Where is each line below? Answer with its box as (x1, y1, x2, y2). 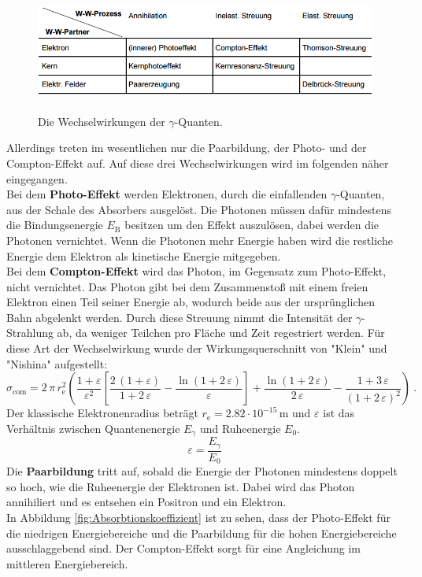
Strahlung (6, 324, 54, 341)
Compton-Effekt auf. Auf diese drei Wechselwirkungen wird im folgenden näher (6, 154, 389, 171)
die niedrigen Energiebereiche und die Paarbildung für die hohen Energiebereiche (6, 524, 397, 541)
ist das (323, 405, 355, 421)
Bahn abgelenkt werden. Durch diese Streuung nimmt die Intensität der (6, 309, 353, 325)
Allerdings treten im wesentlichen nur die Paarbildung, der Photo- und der (6, 139, 367, 156)
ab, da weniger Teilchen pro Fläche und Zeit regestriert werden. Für (57, 324, 385, 341)
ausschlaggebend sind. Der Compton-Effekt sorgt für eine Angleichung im (6, 540, 361, 557)
